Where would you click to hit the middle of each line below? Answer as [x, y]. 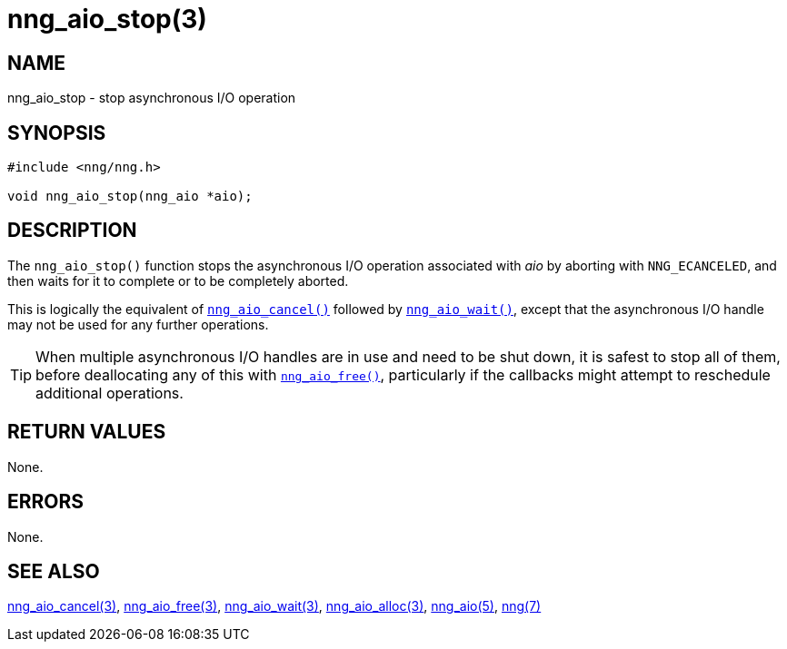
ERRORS [46, 502]
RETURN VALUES [87, 432]
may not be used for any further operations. [138, 324]
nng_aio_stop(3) [107, 19]
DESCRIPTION [72, 231]
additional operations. [110, 393]
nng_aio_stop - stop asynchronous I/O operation [152, 98]
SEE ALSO [54, 571]
